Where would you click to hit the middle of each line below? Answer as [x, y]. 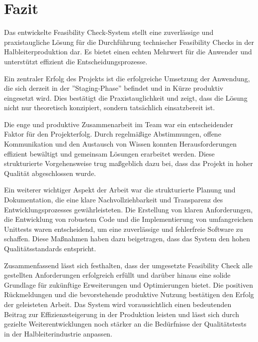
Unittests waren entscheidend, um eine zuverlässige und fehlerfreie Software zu [124, 229]
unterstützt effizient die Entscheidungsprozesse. [76, 61]
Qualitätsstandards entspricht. [50, 248]
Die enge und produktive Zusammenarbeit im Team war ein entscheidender [119, 124]
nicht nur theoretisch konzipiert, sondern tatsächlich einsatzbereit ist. [110, 107]
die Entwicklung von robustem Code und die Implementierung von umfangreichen [129, 219]
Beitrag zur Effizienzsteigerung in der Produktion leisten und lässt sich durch [122, 314]
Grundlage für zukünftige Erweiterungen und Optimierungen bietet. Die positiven [129, 284]
